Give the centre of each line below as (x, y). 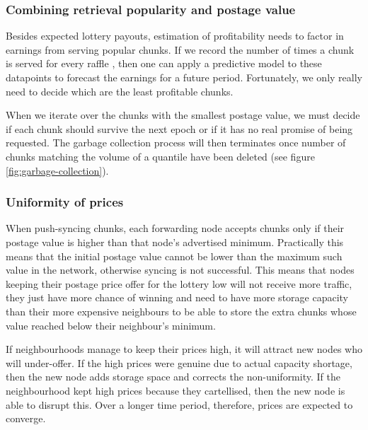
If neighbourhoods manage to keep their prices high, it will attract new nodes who (184, 349)
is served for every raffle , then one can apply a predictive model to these (164, 63)
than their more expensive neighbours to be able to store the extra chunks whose (181, 311)
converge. (26, 418)
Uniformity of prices (65, 202)
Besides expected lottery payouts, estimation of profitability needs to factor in (175, 36)
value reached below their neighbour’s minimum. (111, 325)
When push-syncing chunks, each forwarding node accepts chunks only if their (175, 228)
